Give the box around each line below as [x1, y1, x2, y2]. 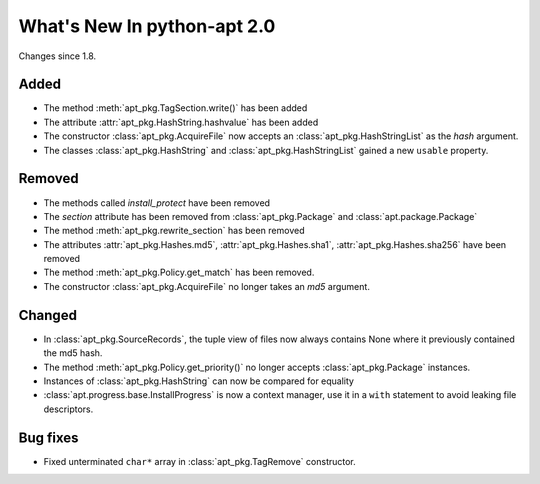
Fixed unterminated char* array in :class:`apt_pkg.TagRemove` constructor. [43, 455, 357, 467]
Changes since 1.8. [18, 50, 97, 62]
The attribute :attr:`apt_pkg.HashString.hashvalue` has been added [43, 116, 319, 128]
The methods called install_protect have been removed [43, 196, 270, 209]
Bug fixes [18, 429, 79, 446]
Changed [18, 306, 77, 324]
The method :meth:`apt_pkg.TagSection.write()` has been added [43, 102, 308, 114]
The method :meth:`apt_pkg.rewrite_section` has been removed [43, 225, 305, 237]
